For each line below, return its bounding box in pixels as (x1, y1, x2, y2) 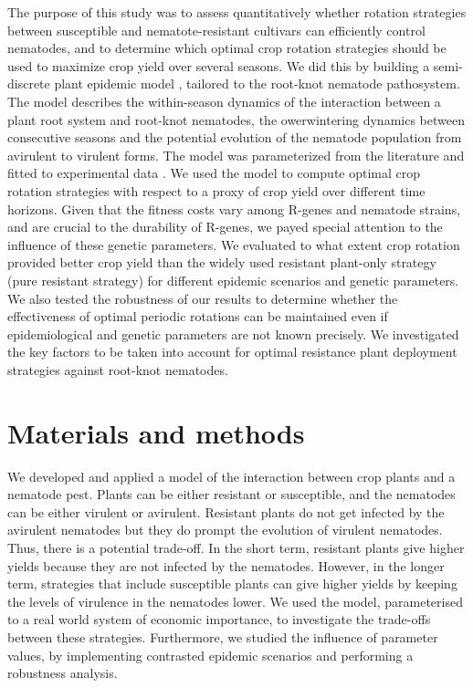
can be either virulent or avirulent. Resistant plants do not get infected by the (7, 502, 445, 521)
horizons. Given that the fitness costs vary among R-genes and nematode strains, (7, 199, 461, 218)
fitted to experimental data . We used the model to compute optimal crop (7, 163, 421, 182)
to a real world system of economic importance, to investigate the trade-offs (7, 610, 431, 629)
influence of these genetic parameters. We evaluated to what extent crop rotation (7, 235, 460, 254)
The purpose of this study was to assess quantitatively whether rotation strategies (7, 3, 467, 21)
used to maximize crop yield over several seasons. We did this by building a (7, 56, 430, 75)
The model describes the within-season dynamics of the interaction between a (7, 91, 441, 110)
